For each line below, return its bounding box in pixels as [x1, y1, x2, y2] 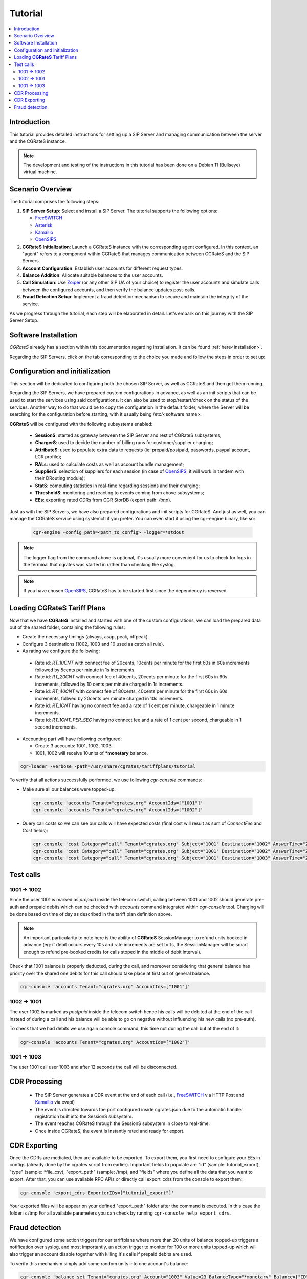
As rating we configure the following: [22, 648, 100, 654]
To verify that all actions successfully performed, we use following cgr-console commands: [9, 777, 202, 783]
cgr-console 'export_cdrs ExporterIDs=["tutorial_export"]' [20, 1189, 174, 1196]
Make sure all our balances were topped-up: [22, 786, 116, 792]
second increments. [35, 724, 77, 730]
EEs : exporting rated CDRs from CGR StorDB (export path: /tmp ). [35, 497, 171, 503]
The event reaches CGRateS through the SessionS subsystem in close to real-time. [35, 1120, 210, 1127]
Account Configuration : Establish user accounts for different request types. [22, 265, 183, 271]
